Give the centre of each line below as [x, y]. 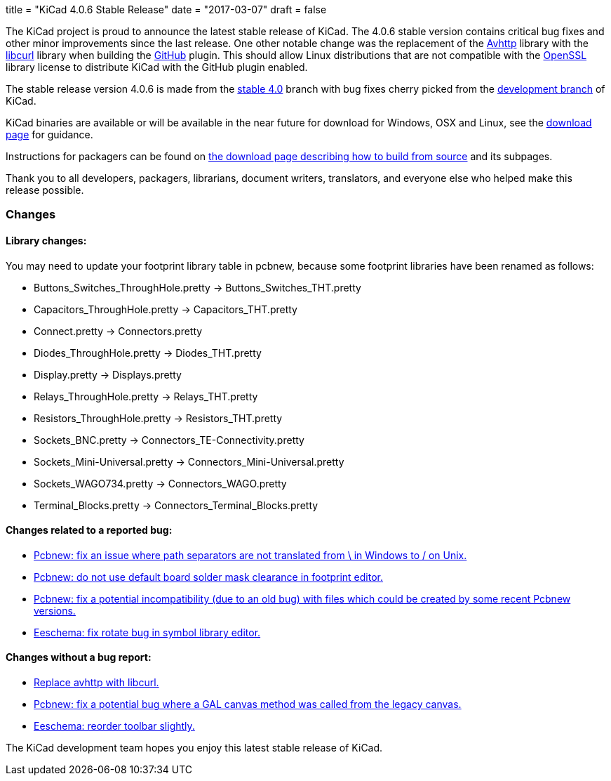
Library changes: [46, 240]
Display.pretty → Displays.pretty [108, 374]
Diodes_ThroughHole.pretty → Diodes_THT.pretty [148, 353]
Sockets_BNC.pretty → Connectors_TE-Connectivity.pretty [169, 440]
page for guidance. [49, 134]
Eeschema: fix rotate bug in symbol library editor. [147, 632]
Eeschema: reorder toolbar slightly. [114, 726]
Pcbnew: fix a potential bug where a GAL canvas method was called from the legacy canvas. [248, 704]
